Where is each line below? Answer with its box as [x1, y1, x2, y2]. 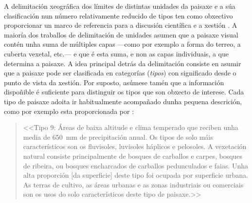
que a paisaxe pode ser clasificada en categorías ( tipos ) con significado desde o [4, 68, 236, 78]
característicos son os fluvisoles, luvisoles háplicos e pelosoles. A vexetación [23, 141, 247, 151]
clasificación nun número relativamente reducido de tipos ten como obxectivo [4, 10, 233, 20]
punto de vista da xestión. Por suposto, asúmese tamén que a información [4, 77, 224, 87]
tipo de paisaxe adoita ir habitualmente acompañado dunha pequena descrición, [4, 96, 242, 106]
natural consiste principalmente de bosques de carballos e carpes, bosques [23, 150, 243, 161]
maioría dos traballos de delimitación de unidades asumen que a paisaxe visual [4, 29, 238, 39]
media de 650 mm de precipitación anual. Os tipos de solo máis [23, 131, 213, 142]
